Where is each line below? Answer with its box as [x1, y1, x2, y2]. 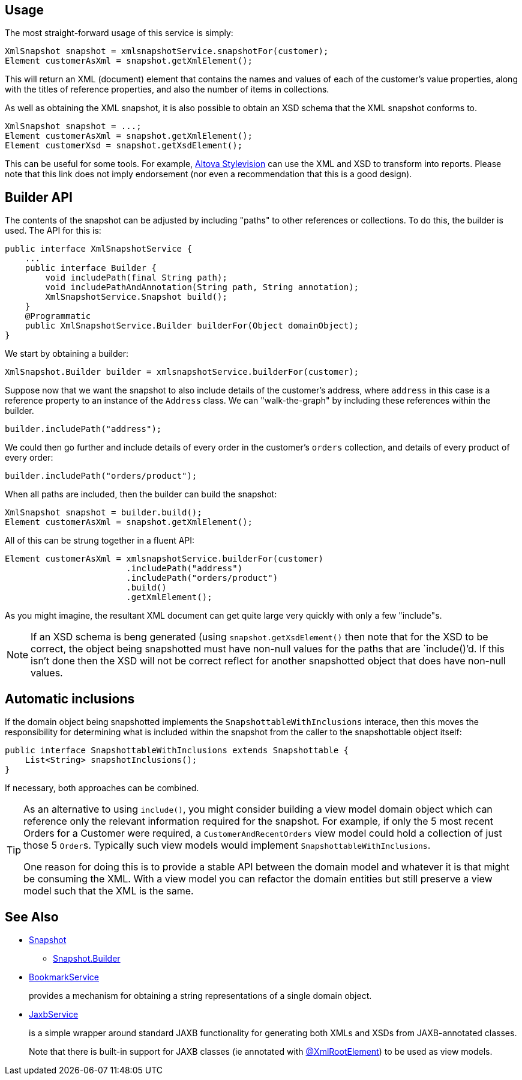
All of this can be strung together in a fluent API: [5, 535, 195, 546]
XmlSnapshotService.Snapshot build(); [45, 292, 227, 302]
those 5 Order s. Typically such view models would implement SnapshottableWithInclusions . [23, 839, 431, 852]
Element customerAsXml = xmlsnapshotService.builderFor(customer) [5, 554, 324, 564]
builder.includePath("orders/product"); [5, 471, 197, 481]
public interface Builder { [25, 263, 157, 273]
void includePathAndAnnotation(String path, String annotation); [45, 282, 359, 293]
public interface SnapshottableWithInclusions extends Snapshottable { [5, 745, 349, 756]
